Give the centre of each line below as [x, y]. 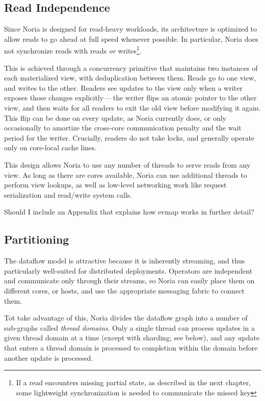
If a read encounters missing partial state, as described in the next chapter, [134, 382]
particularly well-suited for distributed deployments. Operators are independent [128, 270]
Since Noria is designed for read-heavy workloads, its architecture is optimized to [131, 29]
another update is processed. [49, 357]
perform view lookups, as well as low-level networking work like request [115, 185]
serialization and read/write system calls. [68, 194]
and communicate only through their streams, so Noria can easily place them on [129, 280]
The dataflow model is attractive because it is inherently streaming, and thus [125, 261]
